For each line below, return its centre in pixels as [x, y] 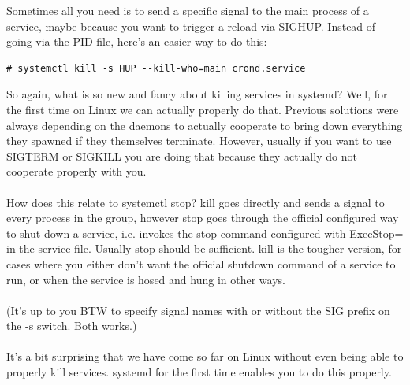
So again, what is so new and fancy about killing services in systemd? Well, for [197, 94]
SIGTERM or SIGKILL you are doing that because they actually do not [182, 155]
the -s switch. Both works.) [72, 326]
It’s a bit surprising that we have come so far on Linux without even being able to [205, 356]
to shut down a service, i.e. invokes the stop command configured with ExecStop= [205, 233]
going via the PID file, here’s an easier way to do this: [137, 41]
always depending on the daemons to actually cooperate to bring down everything [205, 125]
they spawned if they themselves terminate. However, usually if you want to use [199, 141]
